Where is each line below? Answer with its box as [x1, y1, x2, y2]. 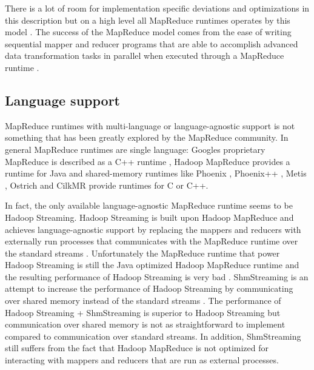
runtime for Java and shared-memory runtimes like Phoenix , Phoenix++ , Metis [5, 167, 307, 180]
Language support [5, 90, 120, 109]
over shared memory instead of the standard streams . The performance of [5, 294, 281, 307]
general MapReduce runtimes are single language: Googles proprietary [5, 143, 266, 155]
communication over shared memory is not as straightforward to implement [5, 318, 286, 331]
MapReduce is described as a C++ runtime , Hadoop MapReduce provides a [5, 155, 290, 167]
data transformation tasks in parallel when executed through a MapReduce [5, 49, 284, 62]
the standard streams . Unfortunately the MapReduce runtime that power [5, 246, 280, 259]
